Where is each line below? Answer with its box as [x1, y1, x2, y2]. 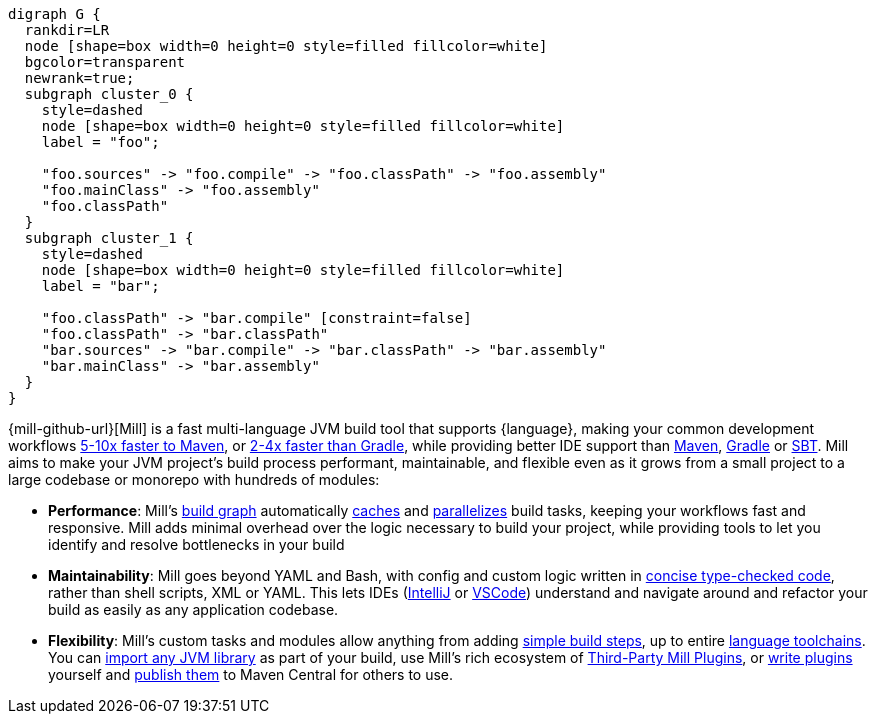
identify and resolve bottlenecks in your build [48, 536, 345, 553]
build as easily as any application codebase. [48, 601, 339, 618]
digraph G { [8, 6, 101, 22]
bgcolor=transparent [24, 54, 186, 70]
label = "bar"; [41, 278, 160, 294]
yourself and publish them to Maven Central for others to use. [48, 666, 454, 683]
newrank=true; [24, 70, 135, 86]
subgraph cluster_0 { [24, 86, 194, 102]
